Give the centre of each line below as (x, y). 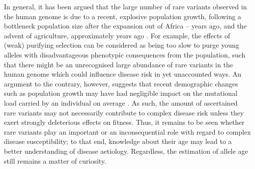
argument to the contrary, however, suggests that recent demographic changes (121, 83)
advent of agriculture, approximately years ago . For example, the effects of (117, 35)
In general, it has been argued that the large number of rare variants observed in (126, 6)
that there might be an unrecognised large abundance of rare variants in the (118, 64)
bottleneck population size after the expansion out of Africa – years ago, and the (125, 26)
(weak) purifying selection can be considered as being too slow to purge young (122, 45)
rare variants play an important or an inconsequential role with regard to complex (127, 131)
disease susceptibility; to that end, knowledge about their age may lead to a (118, 141)
